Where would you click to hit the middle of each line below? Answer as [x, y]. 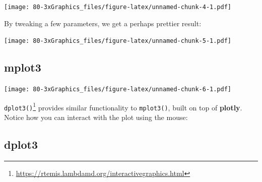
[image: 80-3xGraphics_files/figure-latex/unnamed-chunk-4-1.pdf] [118, 7]
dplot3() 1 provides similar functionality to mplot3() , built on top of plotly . [123, 106]
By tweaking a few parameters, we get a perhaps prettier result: [103, 23]
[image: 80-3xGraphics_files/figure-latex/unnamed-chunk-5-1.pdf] [118, 41]
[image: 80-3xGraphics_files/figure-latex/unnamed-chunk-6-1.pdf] [118, 89]
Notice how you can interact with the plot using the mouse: [96, 117]
